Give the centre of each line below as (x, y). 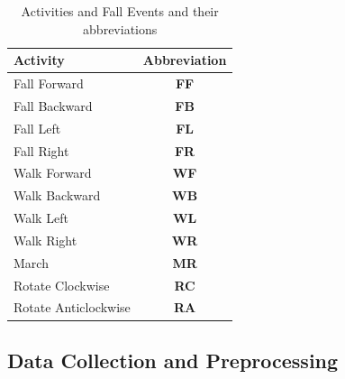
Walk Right (45, 240)
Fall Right (41, 150)
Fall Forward (49, 83)
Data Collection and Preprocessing (173, 360)
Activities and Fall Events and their (120, 11)
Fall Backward (53, 105)
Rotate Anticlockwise (72, 307)
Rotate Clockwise (62, 285)
